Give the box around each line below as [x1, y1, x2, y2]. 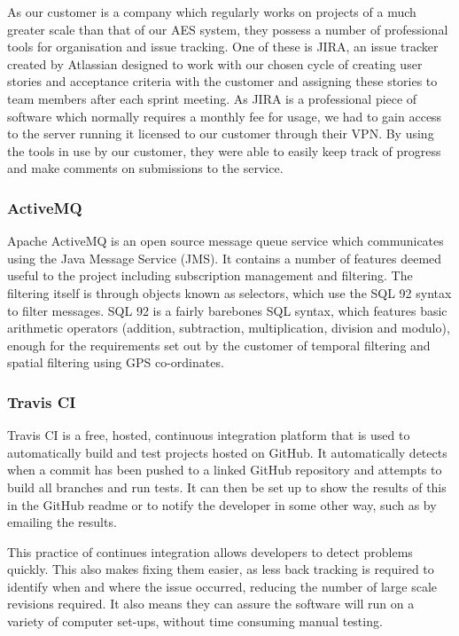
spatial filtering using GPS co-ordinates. [7, 353, 224, 372]
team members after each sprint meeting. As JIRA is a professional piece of [7, 89, 417, 107]
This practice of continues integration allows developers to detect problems [7, 542, 413, 561]
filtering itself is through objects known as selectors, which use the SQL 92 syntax [7, 283, 452, 302]
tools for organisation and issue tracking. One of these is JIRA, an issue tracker [7, 37, 439, 56]
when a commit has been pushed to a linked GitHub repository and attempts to [7, 460, 442, 479]
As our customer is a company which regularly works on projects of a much [7, 3, 416, 20]
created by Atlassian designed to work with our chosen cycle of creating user [7, 54, 423, 73]
